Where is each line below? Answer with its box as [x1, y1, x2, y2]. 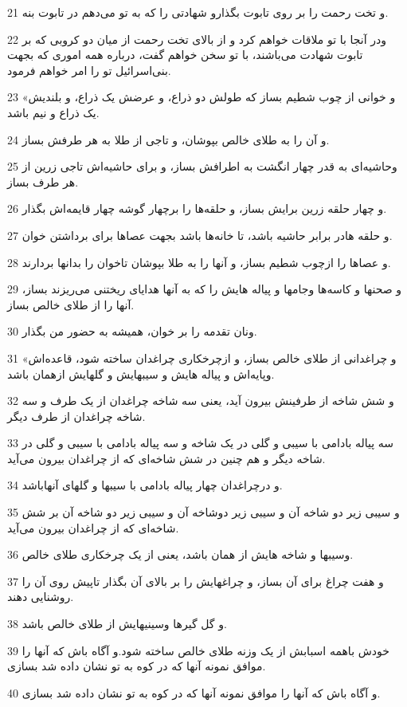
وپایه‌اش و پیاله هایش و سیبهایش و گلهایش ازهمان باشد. [7, 365, 275, 382]
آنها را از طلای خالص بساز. [7, 296, 135, 312]
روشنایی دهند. [7, 588, 74, 605]
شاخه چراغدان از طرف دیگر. [7, 407, 146, 424]
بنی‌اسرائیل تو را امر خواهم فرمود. [7, 61, 171, 78]
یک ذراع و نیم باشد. [7, 104, 100, 120]
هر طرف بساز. [7, 173, 79, 190]
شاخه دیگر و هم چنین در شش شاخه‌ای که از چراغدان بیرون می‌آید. [7, 450, 326, 466]
